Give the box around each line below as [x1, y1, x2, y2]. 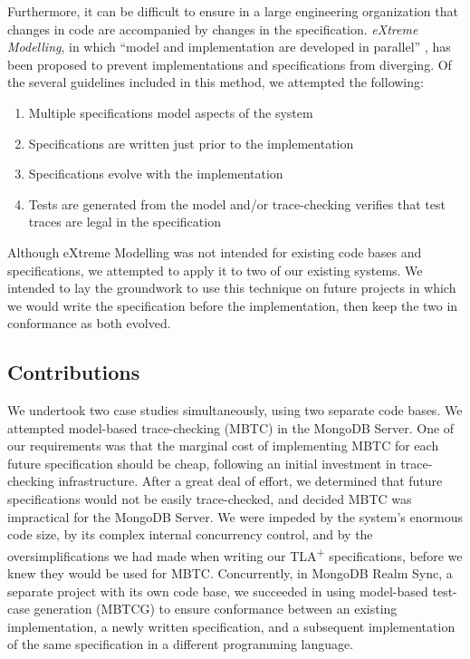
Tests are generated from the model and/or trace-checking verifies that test [28, 194, 446, 213]
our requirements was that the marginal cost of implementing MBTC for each [7, 436, 439, 455]
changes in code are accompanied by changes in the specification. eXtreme [7, 19, 418, 38]
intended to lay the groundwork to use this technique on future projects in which [7, 278, 456, 297]
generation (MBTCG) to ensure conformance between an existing [34, 599, 398, 618]
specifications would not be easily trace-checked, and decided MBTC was [7, 489, 412, 509]
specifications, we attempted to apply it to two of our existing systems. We [7, 260, 423, 279]
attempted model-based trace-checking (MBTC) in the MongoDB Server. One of [7, 418, 455, 437]
